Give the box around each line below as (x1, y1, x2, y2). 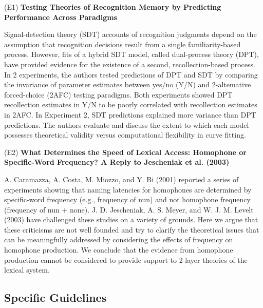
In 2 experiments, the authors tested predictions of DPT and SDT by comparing (4, 69, 258, 80)
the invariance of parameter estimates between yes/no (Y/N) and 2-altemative (4, 79, 251, 90)
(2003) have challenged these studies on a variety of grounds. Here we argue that (4, 214, 258, 225)
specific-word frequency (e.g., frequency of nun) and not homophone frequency (4, 194, 251, 205)
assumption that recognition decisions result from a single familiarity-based (4, 38, 241, 49)
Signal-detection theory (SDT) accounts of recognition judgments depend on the (4, 29, 257, 40)
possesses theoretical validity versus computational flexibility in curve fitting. (4, 129, 246, 140)
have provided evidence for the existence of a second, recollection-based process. (4, 59, 255, 69)
